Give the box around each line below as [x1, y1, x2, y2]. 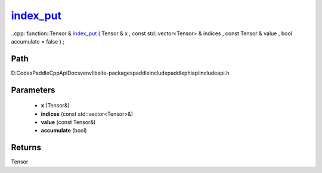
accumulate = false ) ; [11, 38, 65, 45]
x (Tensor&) [41, 102, 70, 109]
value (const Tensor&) [41, 119, 96, 126]
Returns [11, 143, 42, 153]
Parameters [11, 85, 55, 95]
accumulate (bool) [41, 127, 87, 134]
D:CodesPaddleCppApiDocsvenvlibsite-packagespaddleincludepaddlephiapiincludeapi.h [11, 69, 230, 76]
